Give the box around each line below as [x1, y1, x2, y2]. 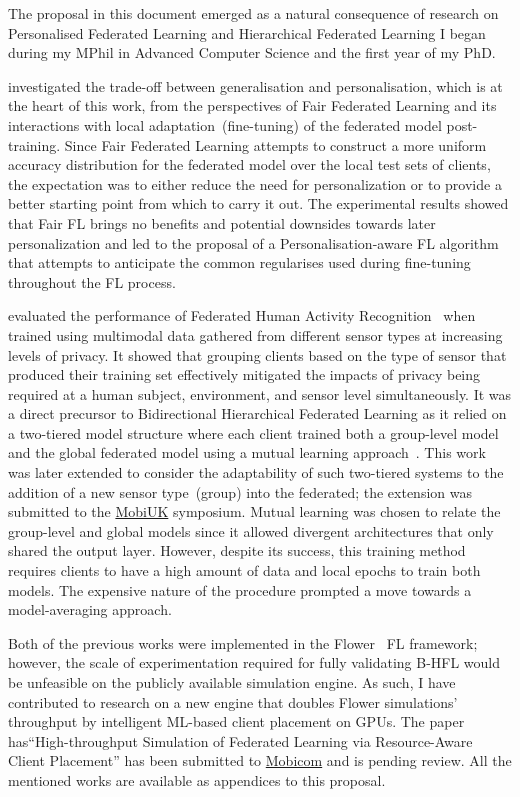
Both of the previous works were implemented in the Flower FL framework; [8, 632, 478, 653]
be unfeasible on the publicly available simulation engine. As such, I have [8, 672, 456, 692]
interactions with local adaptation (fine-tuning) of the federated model [8, 114, 442, 135]
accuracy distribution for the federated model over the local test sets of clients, [8, 154, 491, 175]
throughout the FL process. [8, 271, 176, 292]
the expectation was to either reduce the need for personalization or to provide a [8, 173, 502, 194]
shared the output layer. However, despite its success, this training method [8, 540, 466, 561]
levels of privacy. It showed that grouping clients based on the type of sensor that [8, 344, 507, 365]
